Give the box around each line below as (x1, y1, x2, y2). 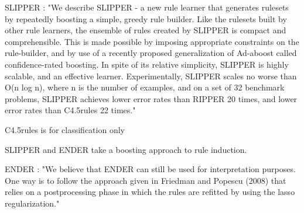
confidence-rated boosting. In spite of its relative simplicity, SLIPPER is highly (5, 58, 289, 70)
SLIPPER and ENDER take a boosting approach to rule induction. (5, 143, 247, 155)
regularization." (5, 197, 60, 209)
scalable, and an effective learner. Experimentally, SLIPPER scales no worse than (5, 69, 297, 82)
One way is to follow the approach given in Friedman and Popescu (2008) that (5, 174, 286, 186)
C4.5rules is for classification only (5, 123, 125, 135)
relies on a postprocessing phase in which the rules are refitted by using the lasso (5, 186, 295, 198)
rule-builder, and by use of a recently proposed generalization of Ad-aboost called (5, 47, 297, 59)
